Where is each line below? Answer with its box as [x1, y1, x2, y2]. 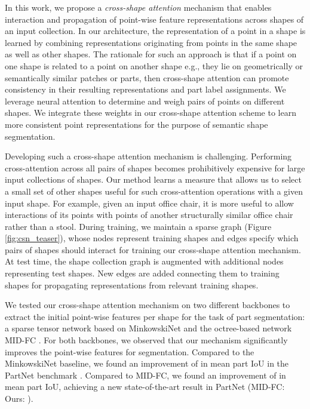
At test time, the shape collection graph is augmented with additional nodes [5, 255, 284, 267]
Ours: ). [5, 392, 33, 404]
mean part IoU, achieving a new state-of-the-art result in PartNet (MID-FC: [5, 380, 285, 393]
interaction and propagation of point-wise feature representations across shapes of [5, 13, 304, 25]
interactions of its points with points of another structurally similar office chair [5, 208, 293, 221]
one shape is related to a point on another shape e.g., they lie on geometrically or [5, 59, 303, 72]
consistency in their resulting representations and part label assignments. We [5, 83, 286, 96]
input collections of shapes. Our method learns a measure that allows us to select [5, 173, 302, 186]
